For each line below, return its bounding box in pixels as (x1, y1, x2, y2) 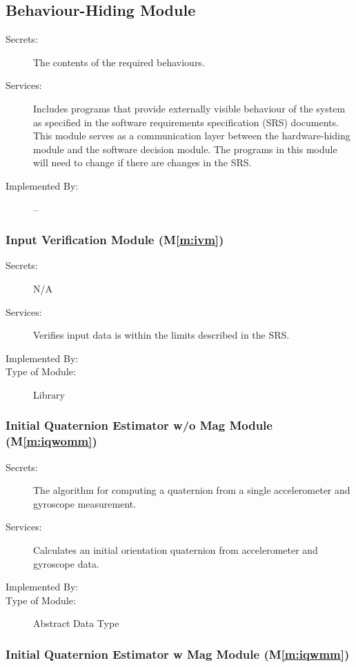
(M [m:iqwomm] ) (6, 432, 97, 450)
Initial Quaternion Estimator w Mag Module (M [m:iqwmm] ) (6, 645, 350, 662)
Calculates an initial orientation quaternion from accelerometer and (33, 543, 318, 557)
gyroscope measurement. (33, 496, 137, 510)
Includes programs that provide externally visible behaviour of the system (33, 101, 346, 115)
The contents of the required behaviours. (33, 54, 205, 69)
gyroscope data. (33, 556, 99, 570)
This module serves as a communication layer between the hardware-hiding (33, 128, 350, 143)
